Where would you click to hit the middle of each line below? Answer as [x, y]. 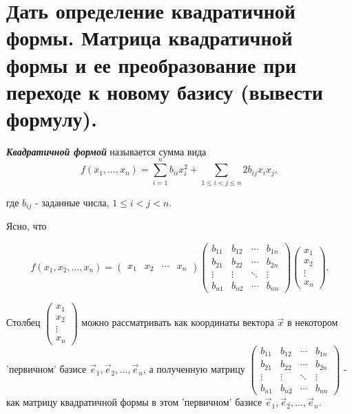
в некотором [312, 322]
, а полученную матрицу [194, 369]
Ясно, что [27, 226]
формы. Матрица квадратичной [149, 37]
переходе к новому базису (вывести [165, 91]
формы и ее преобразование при [152, 64]
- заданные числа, [72, 202]
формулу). [52, 118]
